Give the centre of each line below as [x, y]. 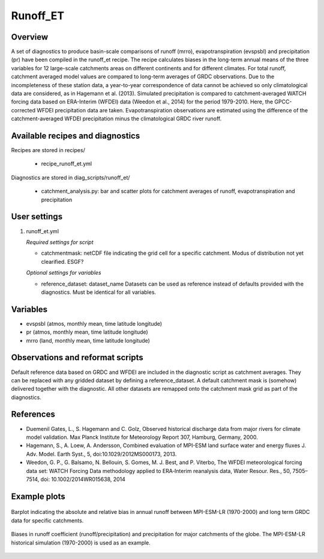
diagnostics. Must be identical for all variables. [98, 292]
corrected [23, 110]
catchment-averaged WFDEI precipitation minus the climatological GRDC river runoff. [116, 119]
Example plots [38, 496]
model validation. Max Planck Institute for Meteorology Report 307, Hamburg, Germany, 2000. [142, 437]
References [33, 414]
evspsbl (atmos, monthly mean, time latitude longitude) [94, 323]
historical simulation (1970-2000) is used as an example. [81, 542]
